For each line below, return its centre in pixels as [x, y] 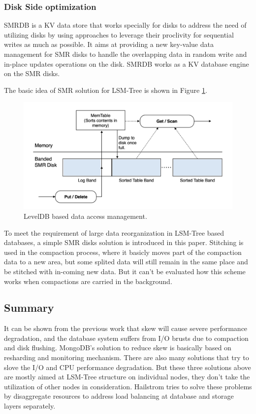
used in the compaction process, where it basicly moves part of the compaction [123, 252]
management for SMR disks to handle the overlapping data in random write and [126, 54]
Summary [29, 308]
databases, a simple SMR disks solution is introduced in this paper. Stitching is [124, 242]
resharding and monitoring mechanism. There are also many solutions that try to [127, 357]
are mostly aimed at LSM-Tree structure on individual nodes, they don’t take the [127, 377]
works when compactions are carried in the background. [88, 281]
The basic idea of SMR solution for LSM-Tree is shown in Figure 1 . [106, 90]
